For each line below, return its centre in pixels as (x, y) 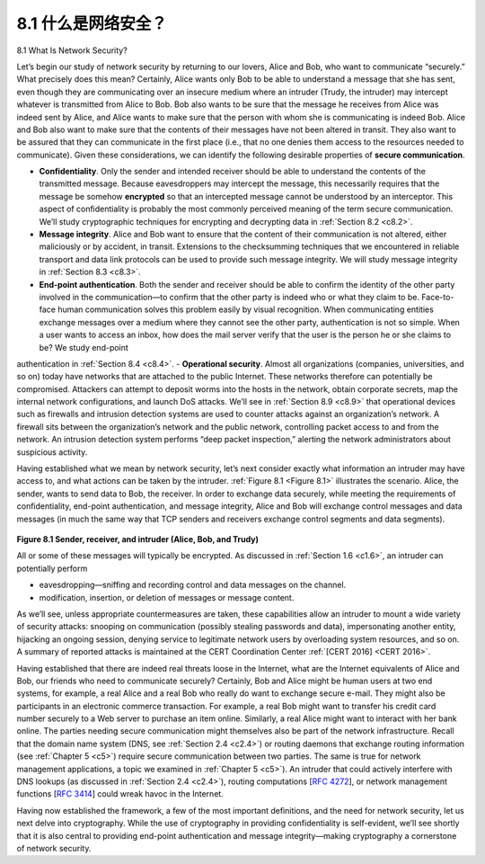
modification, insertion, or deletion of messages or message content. (167, 597)
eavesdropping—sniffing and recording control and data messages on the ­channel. (193, 585)
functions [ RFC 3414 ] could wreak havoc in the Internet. (120, 794)
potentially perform (52, 568)
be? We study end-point (84, 347)
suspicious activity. (52, 452)
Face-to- (437, 297)
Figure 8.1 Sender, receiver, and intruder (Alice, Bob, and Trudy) (138, 539)
